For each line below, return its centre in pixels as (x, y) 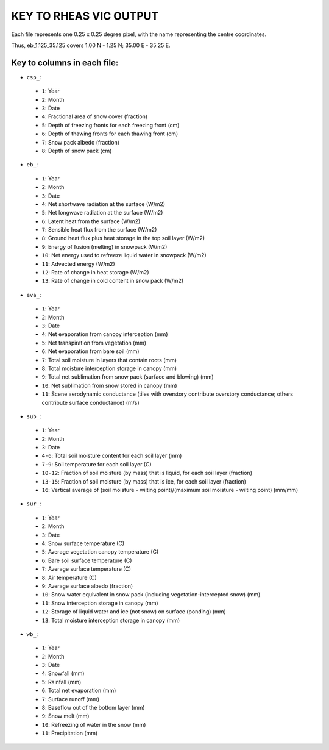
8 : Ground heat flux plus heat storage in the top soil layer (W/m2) (123, 238)
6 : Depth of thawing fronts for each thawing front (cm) (110, 134)
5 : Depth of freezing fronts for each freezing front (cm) (111, 125)
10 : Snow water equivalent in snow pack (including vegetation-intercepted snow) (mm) (151, 595)
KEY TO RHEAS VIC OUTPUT (85, 16)
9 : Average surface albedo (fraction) (87, 586)
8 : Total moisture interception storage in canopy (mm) (109, 368)
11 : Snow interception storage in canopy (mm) (100, 603)
